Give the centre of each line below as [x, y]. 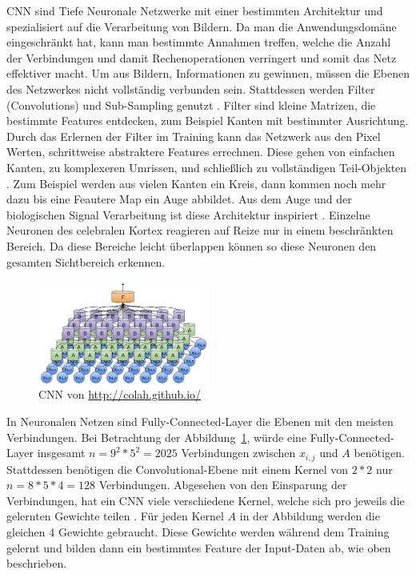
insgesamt [61, 453]
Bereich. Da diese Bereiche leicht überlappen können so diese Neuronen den [192, 245]
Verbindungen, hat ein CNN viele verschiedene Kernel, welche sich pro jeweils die [206, 500]
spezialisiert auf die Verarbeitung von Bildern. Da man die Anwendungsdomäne [202, 26]
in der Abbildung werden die [310, 516]
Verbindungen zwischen [238, 453]
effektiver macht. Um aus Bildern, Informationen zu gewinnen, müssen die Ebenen [208, 73]
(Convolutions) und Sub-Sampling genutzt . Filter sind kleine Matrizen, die [191, 104]
